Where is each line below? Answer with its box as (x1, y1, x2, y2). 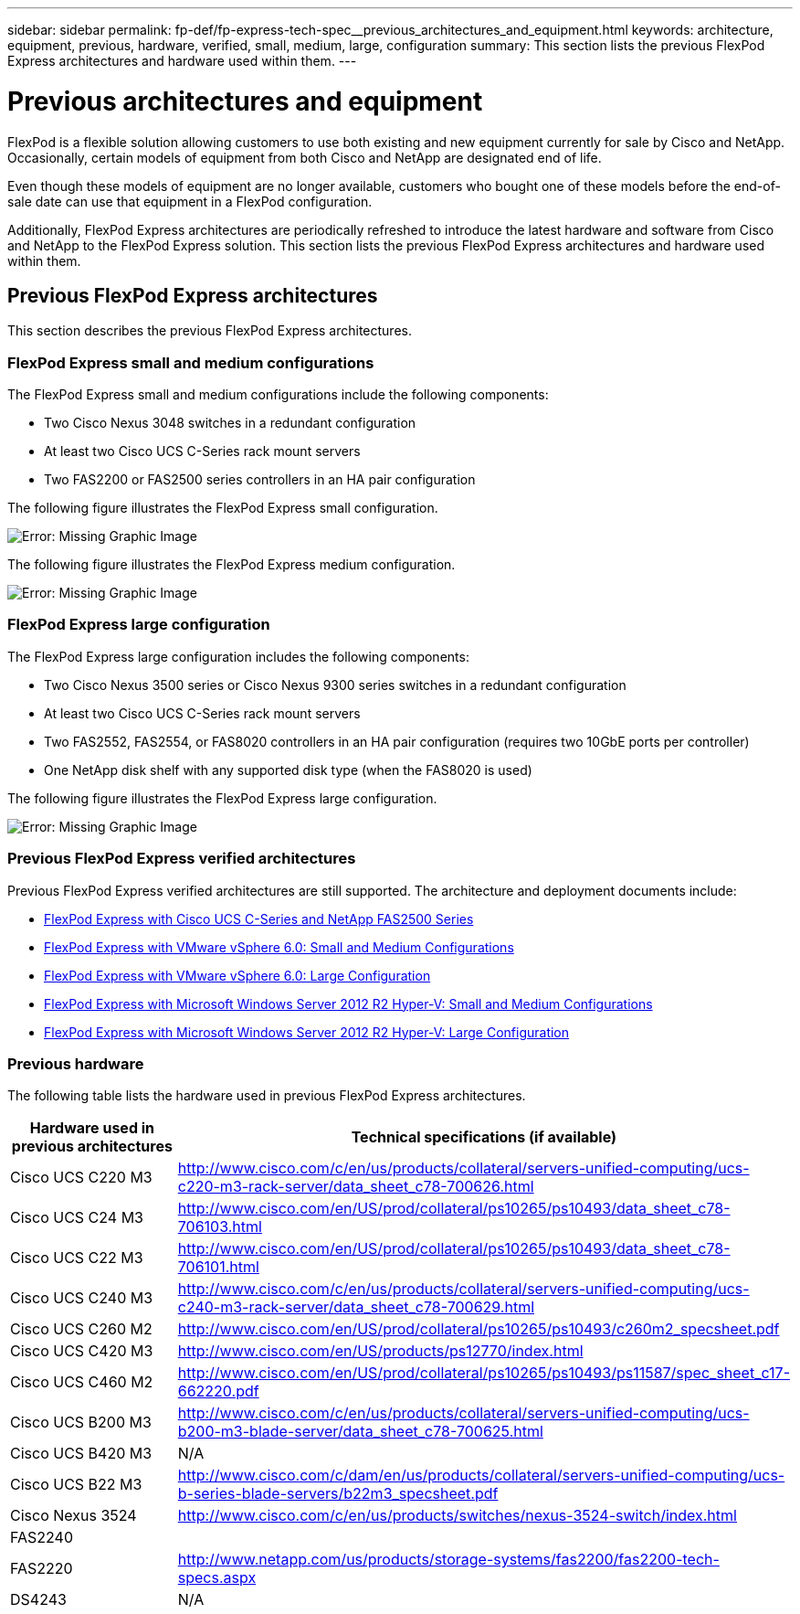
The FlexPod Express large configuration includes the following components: (7, 648, 469, 664)
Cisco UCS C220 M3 (10, 1168, 153, 1187)
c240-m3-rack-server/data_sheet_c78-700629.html (177, 1298, 535, 1317)
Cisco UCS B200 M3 (10, 1413, 152, 1432)
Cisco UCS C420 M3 (10, 1342, 153, 1361)
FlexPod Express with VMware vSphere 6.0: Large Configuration (44, 967, 431, 983)
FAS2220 (10, 1559, 73, 1578)
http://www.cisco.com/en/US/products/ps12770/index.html (177, 1342, 584, 1361)
